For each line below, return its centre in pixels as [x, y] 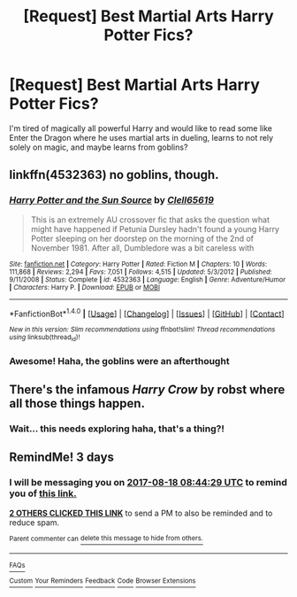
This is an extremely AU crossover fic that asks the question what [150, 220]
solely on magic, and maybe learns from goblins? [99, 147]
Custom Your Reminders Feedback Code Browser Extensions [103, 581]
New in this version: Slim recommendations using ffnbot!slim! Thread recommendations [142, 330]
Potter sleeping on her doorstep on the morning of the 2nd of [142, 238]
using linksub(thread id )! [45, 338]
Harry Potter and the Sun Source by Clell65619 [112, 200]
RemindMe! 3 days [62, 457]
